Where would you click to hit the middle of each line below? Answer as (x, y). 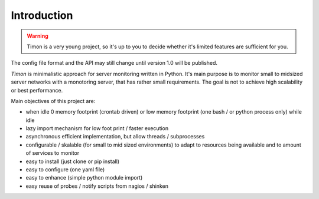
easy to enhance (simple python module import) (84, 178)
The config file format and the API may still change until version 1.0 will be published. (114, 63)
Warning (38, 36)
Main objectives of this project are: (53, 101)
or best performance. (37, 90)
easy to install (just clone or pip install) (73, 161)
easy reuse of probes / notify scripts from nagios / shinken (97, 186)
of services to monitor (53, 153)
